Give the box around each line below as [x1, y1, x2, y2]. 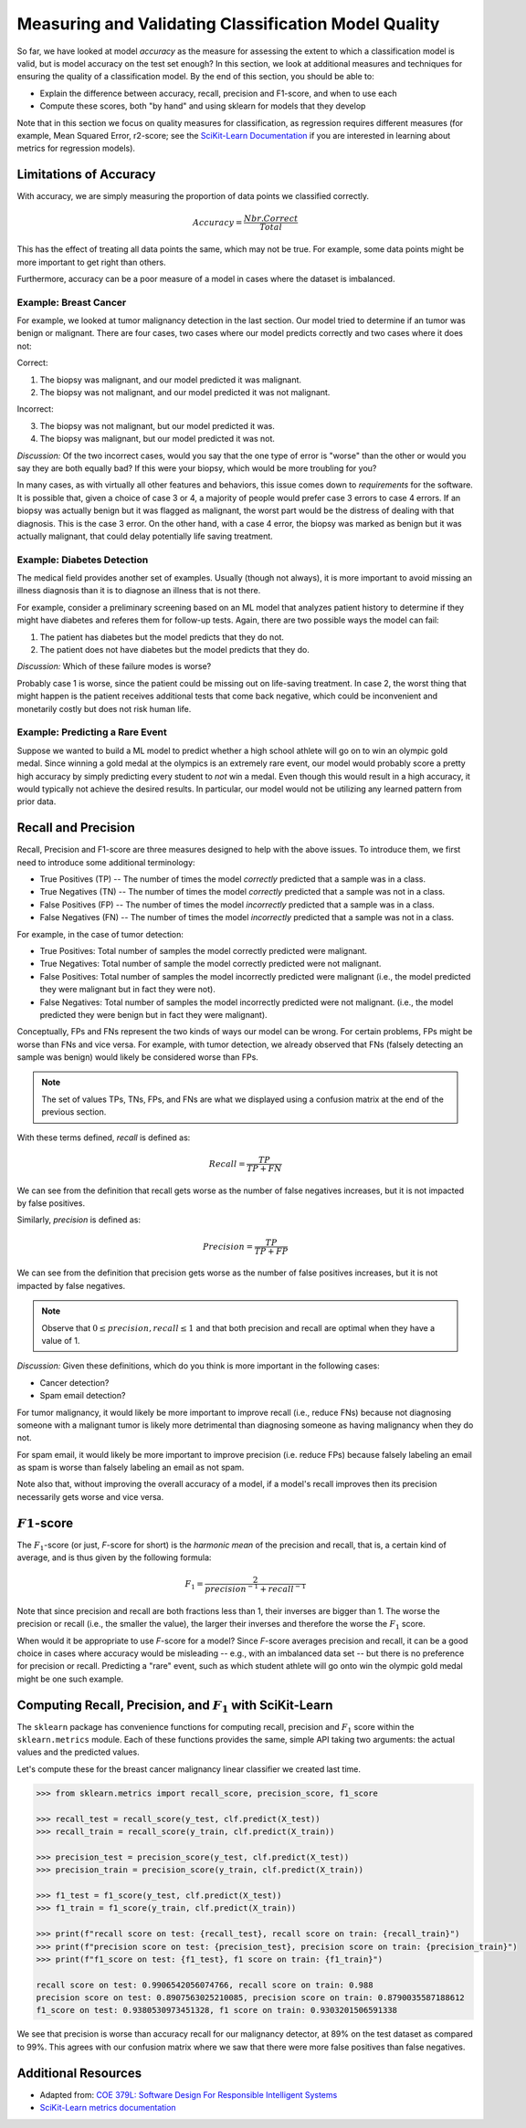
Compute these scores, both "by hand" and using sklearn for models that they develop [39, 100, 366, 111]
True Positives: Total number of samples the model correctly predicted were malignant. [39, 945, 367, 956]
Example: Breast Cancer [16, 296, 127, 309]
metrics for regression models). [16, 142, 136, 154]
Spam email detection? [39, 1390, 126, 1401]
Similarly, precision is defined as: [16, 1214, 142, 1225]
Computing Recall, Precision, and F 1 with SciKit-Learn [16, 1697, 333, 1715]
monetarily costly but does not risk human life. [16, 703, 192, 714]
